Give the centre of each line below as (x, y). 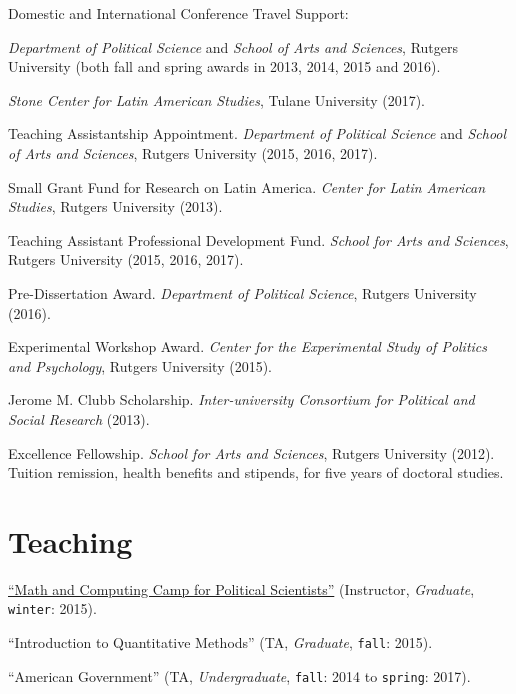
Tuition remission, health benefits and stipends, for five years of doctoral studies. (256, 472)
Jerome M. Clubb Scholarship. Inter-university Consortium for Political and (241, 399)
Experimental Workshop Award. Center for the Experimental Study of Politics (248, 346)
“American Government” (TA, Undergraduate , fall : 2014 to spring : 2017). (239, 675)
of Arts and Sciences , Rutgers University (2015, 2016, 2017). (193, 152)
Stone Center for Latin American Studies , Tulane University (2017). (216, 99)
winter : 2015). (52, 608)
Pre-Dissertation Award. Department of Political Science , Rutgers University (242, 292)
